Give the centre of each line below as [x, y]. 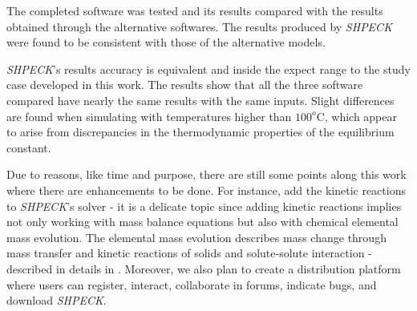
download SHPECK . [57, 300]
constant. [29, 147]
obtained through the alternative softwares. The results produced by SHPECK [199, 26]
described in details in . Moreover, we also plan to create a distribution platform [204, 268]
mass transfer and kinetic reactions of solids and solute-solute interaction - [189, 253]
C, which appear [357, 116]
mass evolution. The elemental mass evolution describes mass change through [196, 237]
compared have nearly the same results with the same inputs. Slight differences [200, 100]
